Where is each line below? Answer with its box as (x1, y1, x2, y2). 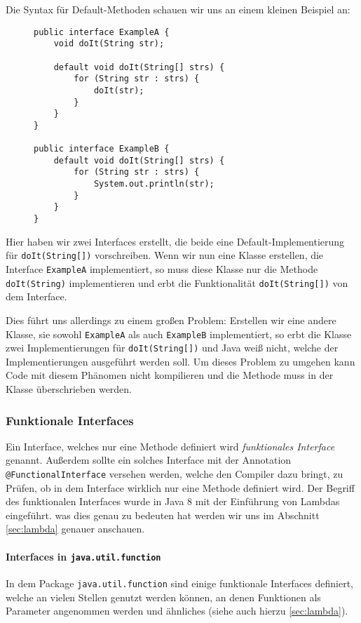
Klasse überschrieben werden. (6, 382, 132, 396)
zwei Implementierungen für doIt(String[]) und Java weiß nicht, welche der (6, 340, 339, 355)
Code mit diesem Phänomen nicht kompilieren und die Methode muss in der (6, 368, 334, 382)
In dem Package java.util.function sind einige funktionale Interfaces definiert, (6, 575, 354, 590)
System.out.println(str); (93, 179, 214, 189)
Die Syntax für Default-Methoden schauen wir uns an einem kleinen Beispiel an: (6, 2, 350, 16)
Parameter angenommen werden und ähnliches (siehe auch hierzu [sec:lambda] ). (6, 603, 348, 618)
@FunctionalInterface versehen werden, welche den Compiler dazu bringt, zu (6, 467, 343, 481)
